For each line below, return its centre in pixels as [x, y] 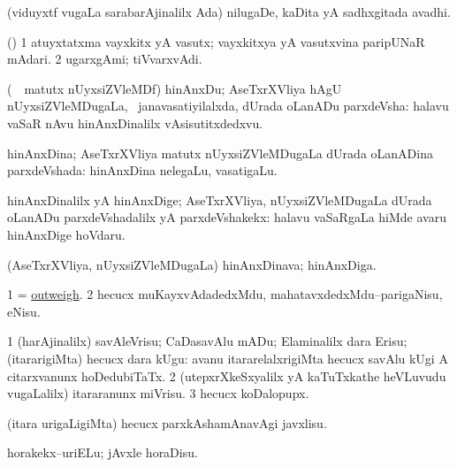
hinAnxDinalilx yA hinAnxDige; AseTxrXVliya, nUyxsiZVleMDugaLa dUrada [220, 199]
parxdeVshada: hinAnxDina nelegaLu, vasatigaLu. [142, 170]
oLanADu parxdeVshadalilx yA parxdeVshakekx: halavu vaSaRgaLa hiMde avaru [227, 217]
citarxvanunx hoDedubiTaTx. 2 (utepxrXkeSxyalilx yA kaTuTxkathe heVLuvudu [227, 375]
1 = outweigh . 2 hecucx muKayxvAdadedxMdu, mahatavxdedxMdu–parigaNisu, [225, 294]
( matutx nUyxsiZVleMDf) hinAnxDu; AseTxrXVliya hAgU [175, 88]
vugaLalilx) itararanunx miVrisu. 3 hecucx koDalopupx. [158, 393]
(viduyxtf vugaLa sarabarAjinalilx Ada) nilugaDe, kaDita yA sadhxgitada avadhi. [229, 11]
